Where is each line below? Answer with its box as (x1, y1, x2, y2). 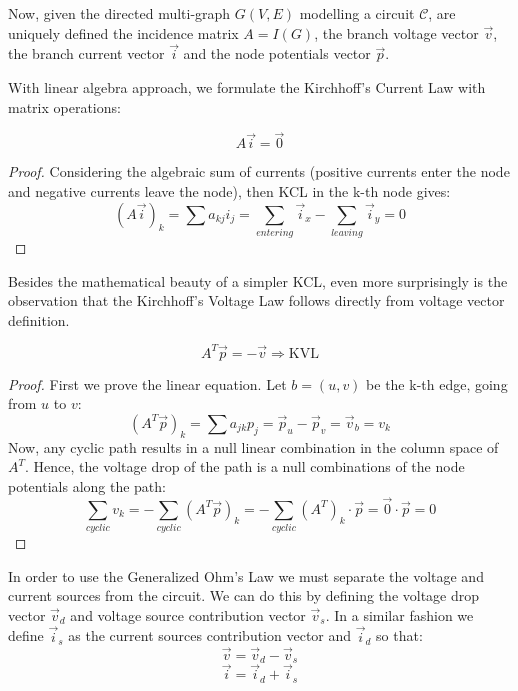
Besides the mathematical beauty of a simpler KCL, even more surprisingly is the (8, 270, 508, 291)
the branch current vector (8, 43, 165, 64)
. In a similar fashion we (325, 604, 474, 625)
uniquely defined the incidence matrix (8, 22, 239, 43)
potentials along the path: (8, 475, 166, 496)
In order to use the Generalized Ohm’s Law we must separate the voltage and (8, 565, 484, 586)
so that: (376, 625, 423, 646)
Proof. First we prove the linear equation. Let (8, 373, 287, 394)
